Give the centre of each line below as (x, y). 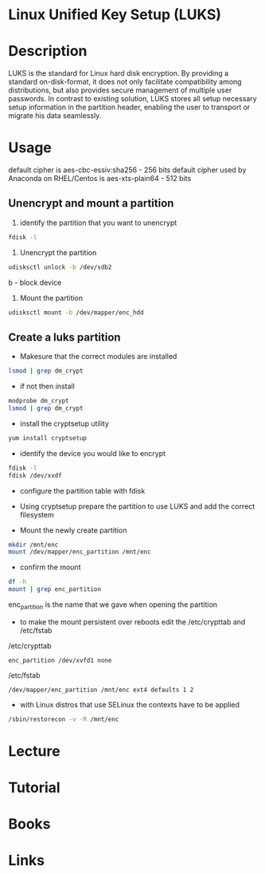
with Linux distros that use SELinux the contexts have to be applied (130, 704)
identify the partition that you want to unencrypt (98, 222)
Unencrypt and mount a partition (91, 204)
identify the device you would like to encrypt (92, 453)
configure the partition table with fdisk (82, 490)
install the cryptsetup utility (64, 423)
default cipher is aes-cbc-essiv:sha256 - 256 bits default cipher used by (127, 170)
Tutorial (35, 788)
